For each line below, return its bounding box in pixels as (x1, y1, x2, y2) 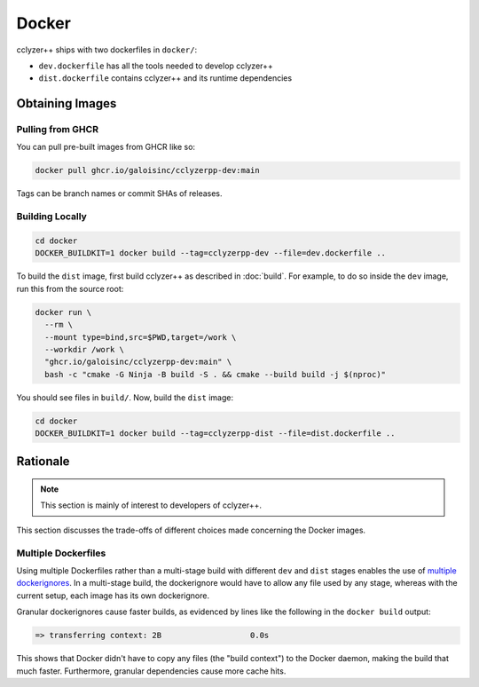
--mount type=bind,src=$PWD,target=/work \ (44, 332, 237, 342)
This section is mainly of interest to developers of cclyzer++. (40, 500, 262, 510)
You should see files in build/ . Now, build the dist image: (16, 391, 234, 403)
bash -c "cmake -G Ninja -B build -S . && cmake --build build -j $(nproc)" (44, 369, 386, 379)
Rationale (16, 454, 70, 470)
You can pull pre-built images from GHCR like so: (16, 142, 195, 153)
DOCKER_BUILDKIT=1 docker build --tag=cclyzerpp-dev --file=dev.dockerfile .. (35, 249, 386, 258)
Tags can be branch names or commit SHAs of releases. (16, 188, 223, 199)
